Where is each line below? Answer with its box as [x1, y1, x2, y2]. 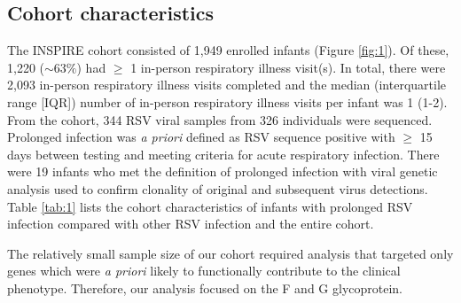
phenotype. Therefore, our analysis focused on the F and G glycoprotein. [7, 278, 402, 297]
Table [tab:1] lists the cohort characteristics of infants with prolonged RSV [7, 197, 413, 215]
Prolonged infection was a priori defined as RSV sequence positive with [7, 128, 395, 146]
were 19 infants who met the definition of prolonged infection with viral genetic [7, 162, 438, 181]
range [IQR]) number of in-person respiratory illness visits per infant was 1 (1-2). [7, 92, 448, 111]
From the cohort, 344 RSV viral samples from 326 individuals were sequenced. [7, 110, 433, 128]
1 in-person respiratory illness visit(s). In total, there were [130, 58, 446, 76]
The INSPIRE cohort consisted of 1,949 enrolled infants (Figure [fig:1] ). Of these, [7, 41, 449, 59]
